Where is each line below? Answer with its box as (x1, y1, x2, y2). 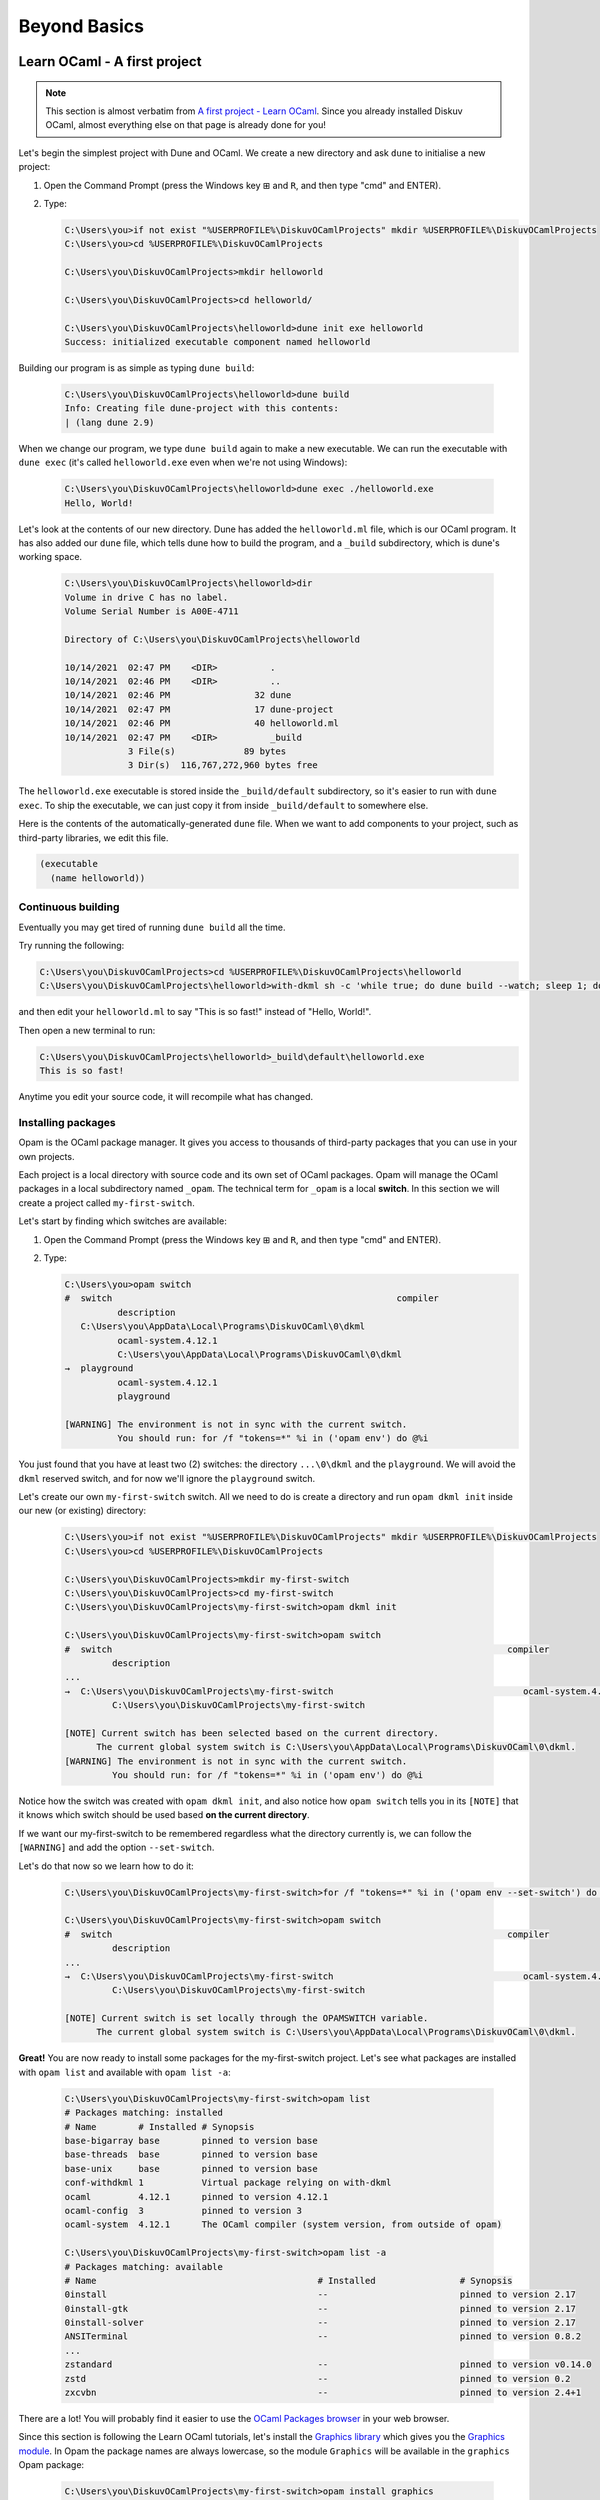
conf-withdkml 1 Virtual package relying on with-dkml (64, 2177, 392, 2189)
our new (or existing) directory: (18, 1505, 147, 1517)
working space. (18, 551, 83, 563)
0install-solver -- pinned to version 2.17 (64, 2317, 577, 2329)
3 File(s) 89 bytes (127, 745, 287, 757)
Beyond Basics (18, 15, 145, 37)
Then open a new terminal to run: (18, 1024, 156, 1036)
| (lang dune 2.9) (64, 416, 155, 428)
